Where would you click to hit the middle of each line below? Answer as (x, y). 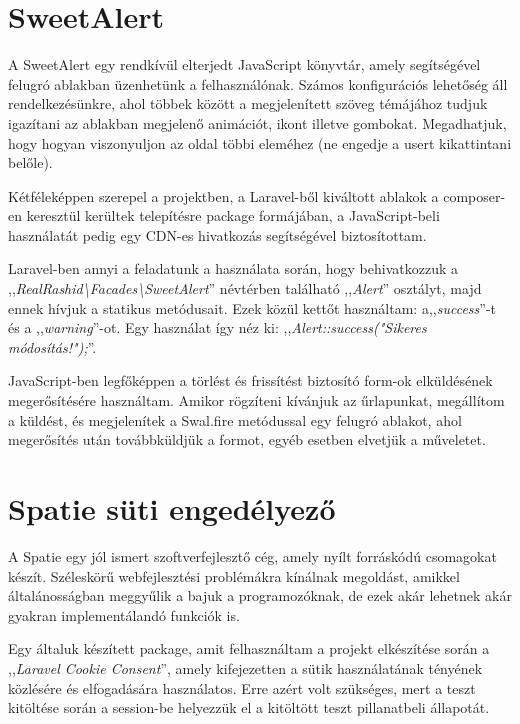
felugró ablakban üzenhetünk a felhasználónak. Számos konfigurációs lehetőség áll (258, 83)
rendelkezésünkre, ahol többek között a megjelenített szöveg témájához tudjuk (248, 103)
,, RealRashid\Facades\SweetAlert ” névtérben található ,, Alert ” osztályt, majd (245, 288)
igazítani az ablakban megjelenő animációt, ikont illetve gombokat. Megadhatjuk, (257, 122)
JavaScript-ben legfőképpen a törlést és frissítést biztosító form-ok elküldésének (250, 380)
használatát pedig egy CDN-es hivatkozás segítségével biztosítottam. (217, 234)
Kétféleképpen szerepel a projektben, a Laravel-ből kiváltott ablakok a (223, 195)
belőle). (30, 162)
